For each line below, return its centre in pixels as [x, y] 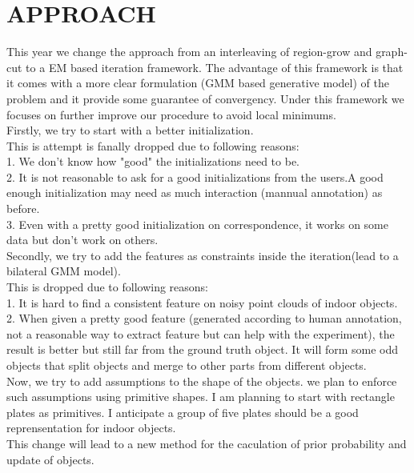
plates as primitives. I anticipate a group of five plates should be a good [183, 412]
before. [23, 208]
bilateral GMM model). [64, 271]
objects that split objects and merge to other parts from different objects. [187, 365]
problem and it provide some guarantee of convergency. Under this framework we [205, 98]
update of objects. [50, 459]
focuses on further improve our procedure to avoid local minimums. [171, 114]
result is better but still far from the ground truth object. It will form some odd [203, 349]
